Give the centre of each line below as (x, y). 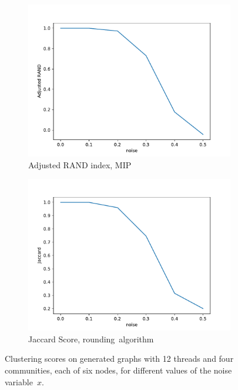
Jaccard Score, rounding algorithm (91, 339)
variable (19, 381)
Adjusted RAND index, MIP (80, 164)
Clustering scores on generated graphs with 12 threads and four (119, 359)
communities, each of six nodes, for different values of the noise (118, 370)
